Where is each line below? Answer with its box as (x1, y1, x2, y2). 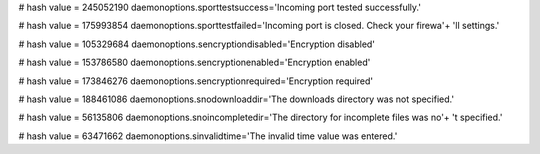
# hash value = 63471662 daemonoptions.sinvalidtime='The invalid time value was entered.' (18, 130, 398, 142)
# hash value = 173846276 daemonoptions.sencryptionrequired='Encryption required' (18, 75, 374, 87)
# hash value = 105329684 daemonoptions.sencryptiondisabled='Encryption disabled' (18, 38, 375, 50)
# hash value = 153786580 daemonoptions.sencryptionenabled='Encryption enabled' (18, 56, 371, 69)
